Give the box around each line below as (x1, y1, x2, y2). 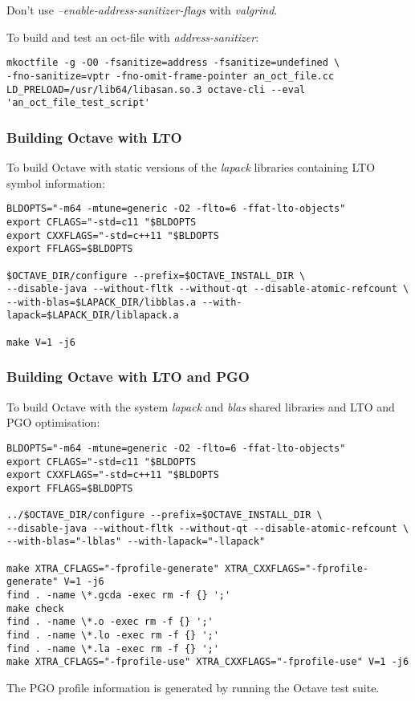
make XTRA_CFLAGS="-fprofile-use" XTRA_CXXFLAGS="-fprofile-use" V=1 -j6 (6, 656, 409, 668)
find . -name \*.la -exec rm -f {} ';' (6, 642, 219, 654)
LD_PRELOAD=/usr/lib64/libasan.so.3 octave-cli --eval (6, 83, 306, 95)
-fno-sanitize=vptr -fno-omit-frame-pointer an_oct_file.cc (6, 70, 335, 82)
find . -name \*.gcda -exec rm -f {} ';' (6, 590, 231, 602)
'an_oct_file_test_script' (6, 97, 150, 109)
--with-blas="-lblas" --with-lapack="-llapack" (6, 536, 266, 548)
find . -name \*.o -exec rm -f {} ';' (6, 616, 214, 628)
